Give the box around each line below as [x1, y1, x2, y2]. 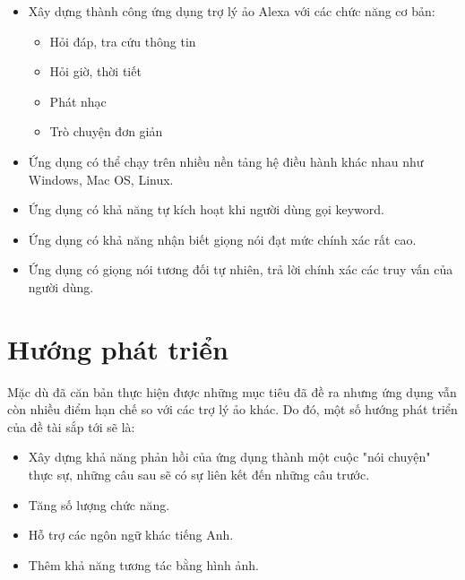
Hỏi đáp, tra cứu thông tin [49, 31, 196, 50]
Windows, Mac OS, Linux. [28, 169, 174, 188]
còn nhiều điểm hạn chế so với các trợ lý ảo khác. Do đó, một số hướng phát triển [7, 400, 458, 419]
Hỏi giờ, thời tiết [49, 62, 142, 81]
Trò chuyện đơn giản [49, 122, 163, 141]
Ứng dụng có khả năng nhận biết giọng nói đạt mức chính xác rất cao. [28, 229, 417, 248]
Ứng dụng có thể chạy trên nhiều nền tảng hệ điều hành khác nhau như [28, 151, 424, 170]
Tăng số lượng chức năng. [28, 495, 170, 514]
